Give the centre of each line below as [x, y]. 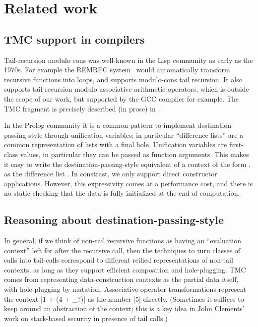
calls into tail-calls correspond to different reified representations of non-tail [119, 260]
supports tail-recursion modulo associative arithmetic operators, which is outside [127, 89]
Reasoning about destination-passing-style [114, 220]
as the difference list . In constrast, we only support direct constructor [111, 174]
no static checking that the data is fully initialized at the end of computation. [122, 193]
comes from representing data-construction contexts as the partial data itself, [121, 279]
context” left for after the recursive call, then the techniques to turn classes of [122, 250]
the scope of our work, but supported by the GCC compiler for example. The [121, 98]
